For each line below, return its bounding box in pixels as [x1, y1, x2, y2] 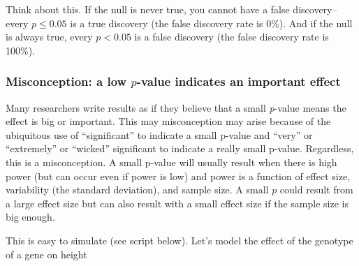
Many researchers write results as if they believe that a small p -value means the [6, 100, 346, 114]
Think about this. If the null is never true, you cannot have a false [6, 2, 290, 16]
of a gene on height [6, 246, 87, 261]
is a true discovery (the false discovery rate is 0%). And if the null [70, 15, 353, 30]
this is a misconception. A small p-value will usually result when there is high [6, 154, 337, 169]
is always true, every [6, 29, 93, 44]
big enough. [6, 209, 55, 224]
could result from [279, 182, 353, 197]
